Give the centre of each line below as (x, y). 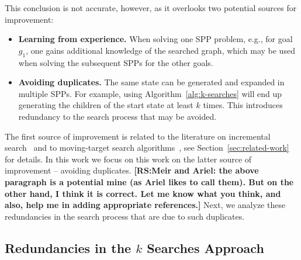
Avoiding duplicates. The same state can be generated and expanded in (151, 82)
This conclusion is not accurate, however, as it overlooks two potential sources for (151, 8)
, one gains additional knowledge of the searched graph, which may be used (160, 50)
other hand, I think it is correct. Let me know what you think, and (143, 193)
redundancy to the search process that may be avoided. (117, 116)
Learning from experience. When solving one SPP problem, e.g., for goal (155, 39)
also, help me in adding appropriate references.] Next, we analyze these (145, 205)
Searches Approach (205, 247)
